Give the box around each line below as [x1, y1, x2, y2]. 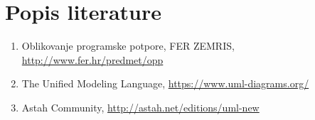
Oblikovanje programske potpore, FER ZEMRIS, [21, 38, 235, 53]
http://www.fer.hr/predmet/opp [21, 52, 164, 67]
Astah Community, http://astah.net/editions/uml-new [21, 99, 260, 114]
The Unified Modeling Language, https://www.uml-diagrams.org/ [21, 76, 309, 91]
